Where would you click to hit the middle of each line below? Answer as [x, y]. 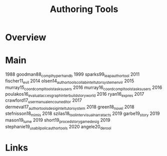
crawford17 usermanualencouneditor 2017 [44, 101]
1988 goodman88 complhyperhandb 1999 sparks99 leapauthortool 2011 [72, 75]
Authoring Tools [84, 9]
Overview [26, 37]
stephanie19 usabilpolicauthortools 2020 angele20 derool [58, 127]
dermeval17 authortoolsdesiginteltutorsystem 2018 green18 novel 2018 [70, 107]
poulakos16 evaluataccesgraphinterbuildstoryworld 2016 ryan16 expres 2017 [75, 95]
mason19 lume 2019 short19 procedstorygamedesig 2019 [58, 120]
